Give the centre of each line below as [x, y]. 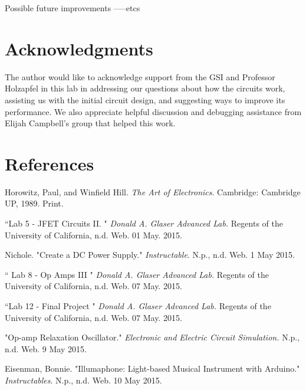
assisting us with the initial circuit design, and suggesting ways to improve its [145, 99]
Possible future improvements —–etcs [73, 8]
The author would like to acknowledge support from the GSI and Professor [140, 76]
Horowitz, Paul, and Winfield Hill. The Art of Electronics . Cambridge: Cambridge [153, 191]
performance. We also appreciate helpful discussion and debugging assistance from [153, 111]
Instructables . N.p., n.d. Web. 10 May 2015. [83, 380]
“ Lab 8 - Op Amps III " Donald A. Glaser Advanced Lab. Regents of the [137, 274]
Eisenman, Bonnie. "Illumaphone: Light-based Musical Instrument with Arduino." [152, 368]
